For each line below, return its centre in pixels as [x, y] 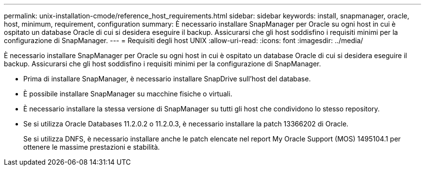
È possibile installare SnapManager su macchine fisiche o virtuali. [128, 94]
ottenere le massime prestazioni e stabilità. [92, 147]
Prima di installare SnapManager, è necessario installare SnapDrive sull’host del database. [167, 79]
